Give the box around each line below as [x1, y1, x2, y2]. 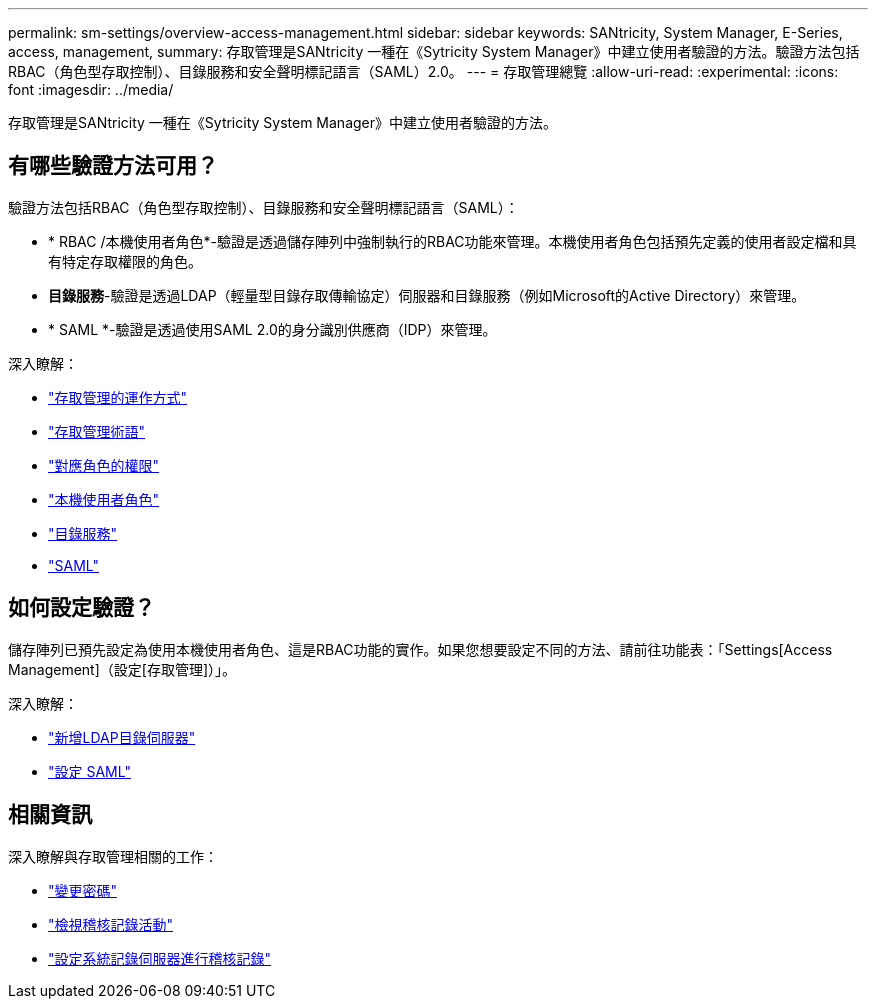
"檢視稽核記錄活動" [48, 915, 174, 933]
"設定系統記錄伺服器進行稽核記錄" [48, 949, 272, 967]
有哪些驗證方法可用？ [8, 153, 218, 179]
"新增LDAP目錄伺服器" [48, 728, 196, 746]
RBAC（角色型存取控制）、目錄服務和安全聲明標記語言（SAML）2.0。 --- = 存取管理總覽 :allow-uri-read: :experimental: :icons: [8, 63, 839, 80]
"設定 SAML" [48, 762, 131, 780]
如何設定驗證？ [8, 595, 155, 621]
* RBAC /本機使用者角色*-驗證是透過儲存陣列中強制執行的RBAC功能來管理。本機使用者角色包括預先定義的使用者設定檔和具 [48, 232, 857, 250]
